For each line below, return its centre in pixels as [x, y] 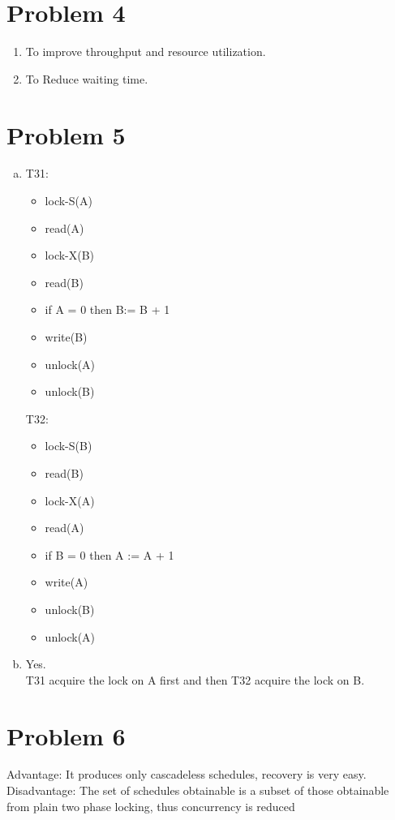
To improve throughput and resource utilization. [146, 52]
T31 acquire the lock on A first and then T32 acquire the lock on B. [195, 679]
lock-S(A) [69, 201]
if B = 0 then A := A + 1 [109, 554]
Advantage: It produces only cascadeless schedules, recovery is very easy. [187, 774]
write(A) [67, 582]
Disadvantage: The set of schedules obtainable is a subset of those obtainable [198, 790]
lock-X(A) [70, 500]
